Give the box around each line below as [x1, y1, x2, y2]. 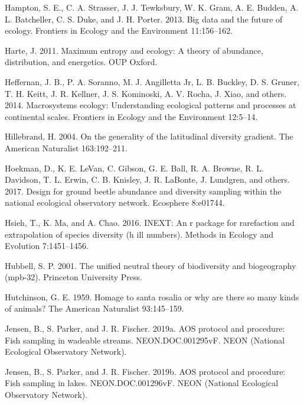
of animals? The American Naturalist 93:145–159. [5, 302, 184, 315]
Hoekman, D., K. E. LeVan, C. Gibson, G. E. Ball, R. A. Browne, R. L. [5, 161, 264, 174]
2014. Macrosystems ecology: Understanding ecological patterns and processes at [5, 99, 296, 111]
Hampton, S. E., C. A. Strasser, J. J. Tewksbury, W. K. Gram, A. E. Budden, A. [5, 1, 299, 13]
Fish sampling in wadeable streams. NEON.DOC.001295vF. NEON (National [5, 333, 285, 346]
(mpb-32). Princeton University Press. [5, 271, 142, 283]
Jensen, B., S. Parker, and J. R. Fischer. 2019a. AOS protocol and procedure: [5, 322, 285, 335]
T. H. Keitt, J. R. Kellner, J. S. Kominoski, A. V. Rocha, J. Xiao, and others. [5, 87, 287, 99]
